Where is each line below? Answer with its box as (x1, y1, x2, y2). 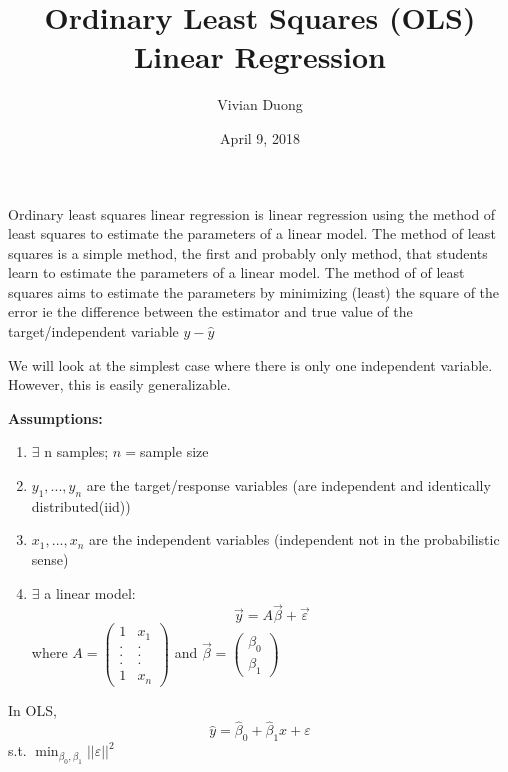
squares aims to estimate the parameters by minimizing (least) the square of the (8, 281, 500, 302)
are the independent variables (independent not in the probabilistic (89, 529, 500, 550)
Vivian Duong (217, 94, 303, 115)
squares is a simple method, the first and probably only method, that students (8, 242, 488, 263)
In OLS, (8, 699, 57, 720)
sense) (31, 549, 69, 570)
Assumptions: (8, 407, 103, 428)
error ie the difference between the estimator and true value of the (8, 301, 413, 322)
